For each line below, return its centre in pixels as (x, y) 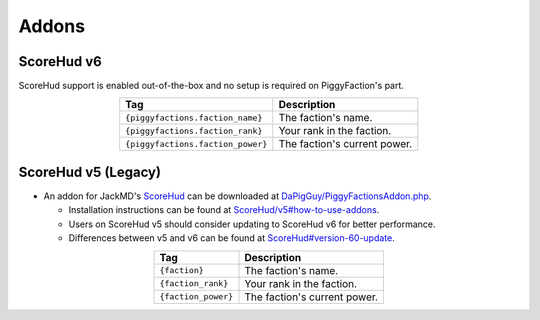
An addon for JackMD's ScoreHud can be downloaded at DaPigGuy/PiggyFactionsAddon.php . (237, 196)
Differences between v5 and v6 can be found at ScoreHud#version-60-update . (231, 238)
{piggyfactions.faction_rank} (194, 130)
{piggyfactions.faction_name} (194, 117)
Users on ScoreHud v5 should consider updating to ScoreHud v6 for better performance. (252, 224)
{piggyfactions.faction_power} (196, 143)
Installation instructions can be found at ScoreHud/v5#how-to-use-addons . (224, 210)
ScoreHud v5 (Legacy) (90, 171)
